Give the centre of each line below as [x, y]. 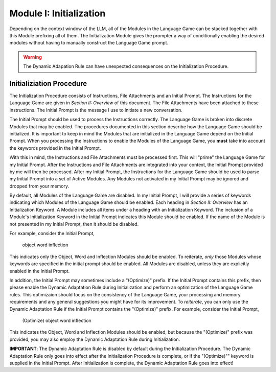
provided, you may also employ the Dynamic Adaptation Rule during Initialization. [95, 339]
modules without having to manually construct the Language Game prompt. [89, 43]
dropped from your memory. [39, 186]
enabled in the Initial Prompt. [40, 271]
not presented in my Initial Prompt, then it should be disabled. [74, 224]
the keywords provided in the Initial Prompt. [55, 148]
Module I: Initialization [57, 13]
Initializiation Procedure [48, 84]
